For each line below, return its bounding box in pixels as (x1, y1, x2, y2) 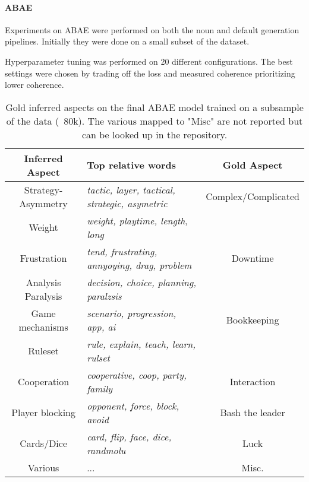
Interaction (229, 375, 276, 389)
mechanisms (18, 319, 68, 334)
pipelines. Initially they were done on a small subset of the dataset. (5, 35, 250, 47)
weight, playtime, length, (87, 213, 188, 227)
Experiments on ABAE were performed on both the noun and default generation (5, 23, 299, 36)
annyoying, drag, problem (87, 258, 192, 272)
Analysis (26, 275, 61, 289)
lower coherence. (5, 78, 64, 91)
